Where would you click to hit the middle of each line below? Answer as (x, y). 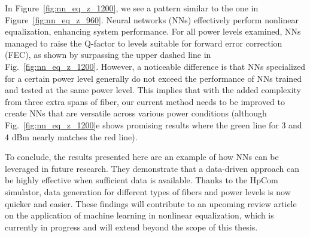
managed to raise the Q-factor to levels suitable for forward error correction (144, 43)
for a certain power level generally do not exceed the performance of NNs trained (154, 78)
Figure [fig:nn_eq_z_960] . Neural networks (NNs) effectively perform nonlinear (152, 19)
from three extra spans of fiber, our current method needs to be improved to (145, 101)
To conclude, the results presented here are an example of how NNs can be (142, 157)
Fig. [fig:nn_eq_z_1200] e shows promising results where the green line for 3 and (154, 124)
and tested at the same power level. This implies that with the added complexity (153, 90)
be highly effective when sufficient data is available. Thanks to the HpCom (142, 180)
